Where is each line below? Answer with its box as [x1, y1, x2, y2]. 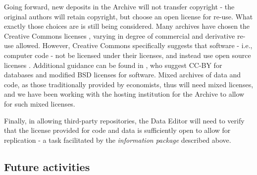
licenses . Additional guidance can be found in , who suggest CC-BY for [4, 59, 222, 70]
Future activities [4, 159, 90, 174]
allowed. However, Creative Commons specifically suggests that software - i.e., [16, 40, 253, 51]
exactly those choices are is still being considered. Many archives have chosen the [4, 21, 250, 31]
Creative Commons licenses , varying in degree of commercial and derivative [4, 30, 235, 41]
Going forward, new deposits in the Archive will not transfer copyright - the [4, 1, 235, 11]
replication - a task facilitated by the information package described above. [4, 134, 231, 145]
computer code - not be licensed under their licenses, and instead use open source [4, 50, 251, 60]
